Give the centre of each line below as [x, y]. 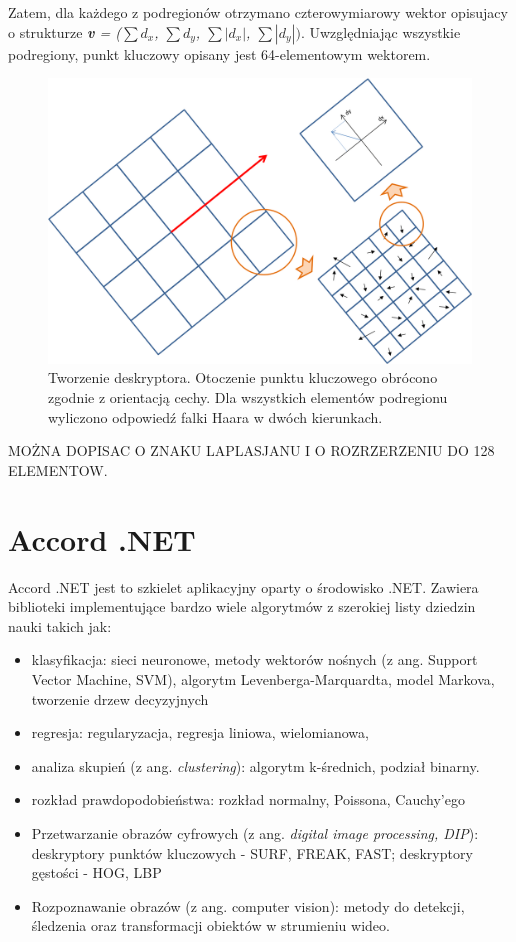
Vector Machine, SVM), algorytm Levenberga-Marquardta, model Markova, [263, 678]
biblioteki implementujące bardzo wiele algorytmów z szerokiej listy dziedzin [242, 606]
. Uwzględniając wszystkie [380, 31]
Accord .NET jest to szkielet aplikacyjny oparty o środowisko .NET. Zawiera [243, 586]
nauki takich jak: [60, 625]
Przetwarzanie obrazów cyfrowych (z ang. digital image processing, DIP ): [255, 832]
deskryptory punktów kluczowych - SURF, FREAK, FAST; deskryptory [252, 852]
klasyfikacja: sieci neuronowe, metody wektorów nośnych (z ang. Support [254, 659]
